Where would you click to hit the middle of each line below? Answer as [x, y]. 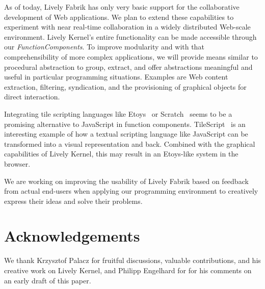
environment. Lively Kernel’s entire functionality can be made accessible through [130, 36]
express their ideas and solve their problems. [73, 201]
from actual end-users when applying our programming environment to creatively [131, 191]
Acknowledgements [72, 236]
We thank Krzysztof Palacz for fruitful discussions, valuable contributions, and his [132, 260]
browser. [17, 163]
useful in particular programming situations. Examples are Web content [116, 77]
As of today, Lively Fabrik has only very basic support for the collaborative [122, 7]
